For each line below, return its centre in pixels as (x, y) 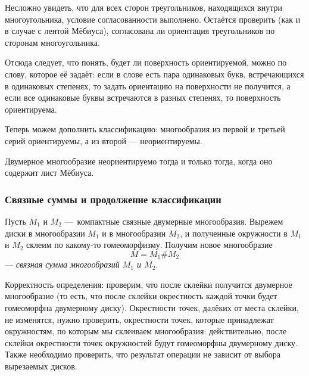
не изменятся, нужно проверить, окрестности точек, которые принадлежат (139, 319)
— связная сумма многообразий (62, 264)
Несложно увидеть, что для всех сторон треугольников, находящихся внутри (143, 7)
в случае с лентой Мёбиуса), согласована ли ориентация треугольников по (140, 31)
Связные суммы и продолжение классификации (113, 199)
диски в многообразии (45, 233)
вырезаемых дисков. (41, 366)
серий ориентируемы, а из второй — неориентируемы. (104, 140)
